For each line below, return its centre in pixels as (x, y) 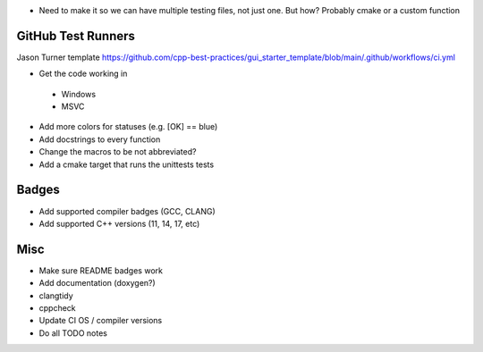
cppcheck (57, 308)
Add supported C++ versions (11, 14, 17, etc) (119, 223)
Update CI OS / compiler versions (101, 321)
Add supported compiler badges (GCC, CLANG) (127, 211)
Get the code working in (83, 74)
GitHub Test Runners (76, 36)
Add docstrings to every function (100, 139)
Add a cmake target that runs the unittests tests (127, 164)
